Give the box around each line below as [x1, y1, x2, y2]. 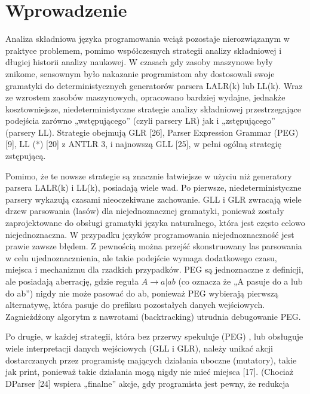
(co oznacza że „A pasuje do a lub [178, 275, 303, 287]
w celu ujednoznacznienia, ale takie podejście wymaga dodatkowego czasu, [5, 251, 277, 264]
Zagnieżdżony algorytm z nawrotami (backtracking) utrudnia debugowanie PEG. [5, 310, 301, 322]
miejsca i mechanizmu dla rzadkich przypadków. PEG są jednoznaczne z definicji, [5, 263, 303, 276]
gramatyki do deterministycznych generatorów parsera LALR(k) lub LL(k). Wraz [5, 79, 303, 91]
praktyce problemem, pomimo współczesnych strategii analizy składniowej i [5, 44, 282, 56]
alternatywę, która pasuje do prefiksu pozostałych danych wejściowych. [5, 298, 265, 311]
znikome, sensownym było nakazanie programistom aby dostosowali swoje [5, 67, 275, 80]
